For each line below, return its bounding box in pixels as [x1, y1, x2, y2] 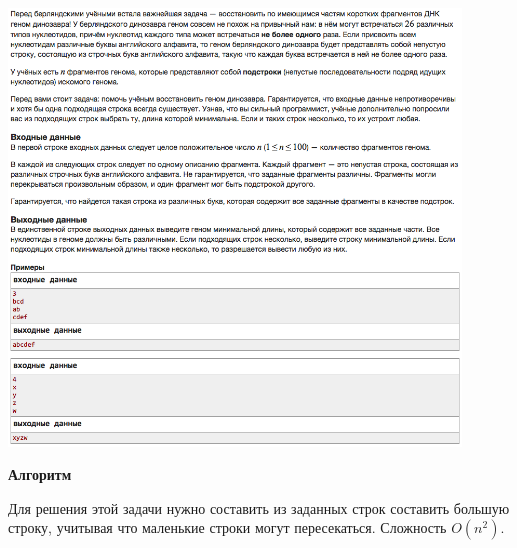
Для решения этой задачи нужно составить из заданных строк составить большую [8, 497, 510, 518]
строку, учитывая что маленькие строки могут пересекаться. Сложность [8, 517, 447, 538]
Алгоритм [8, 464, 72, 485]
